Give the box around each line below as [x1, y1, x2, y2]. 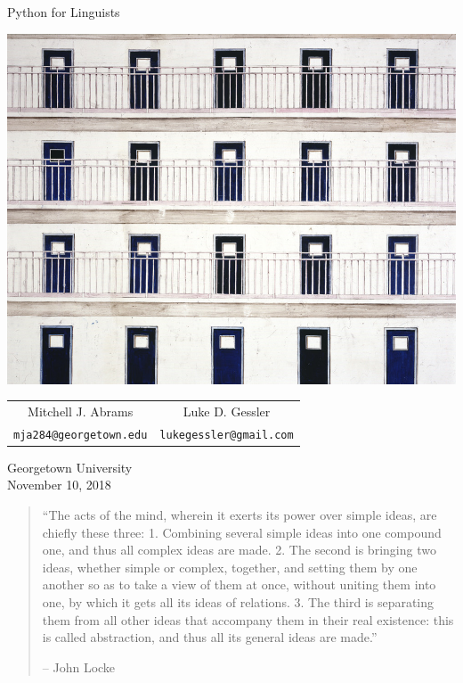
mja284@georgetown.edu [13, 428, 148, 441]
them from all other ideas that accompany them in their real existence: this [42, 610, 454, 629]
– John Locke [42, 657, 116, 676]
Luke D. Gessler [183, 401, 271, 420]
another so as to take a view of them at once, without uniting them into [42, 575, 436, 594]
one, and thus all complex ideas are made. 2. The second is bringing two [42, 540, 436, 559]
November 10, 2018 [7, 475, 111, 494]
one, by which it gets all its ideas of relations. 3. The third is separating [42, 593, 435, 612]
